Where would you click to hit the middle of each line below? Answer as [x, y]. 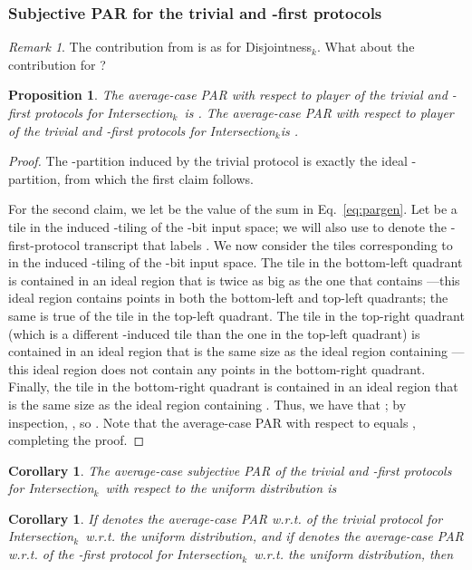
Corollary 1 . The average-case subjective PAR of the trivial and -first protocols [230, 470]
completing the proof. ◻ [77, 440]
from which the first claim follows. [159, 178]
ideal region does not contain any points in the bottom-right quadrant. [229, 368]
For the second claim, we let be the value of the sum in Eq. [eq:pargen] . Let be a [233, 209]
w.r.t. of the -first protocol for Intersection [125, 554]
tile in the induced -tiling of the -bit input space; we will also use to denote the [227, 226]
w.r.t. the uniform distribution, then [354, 554]
